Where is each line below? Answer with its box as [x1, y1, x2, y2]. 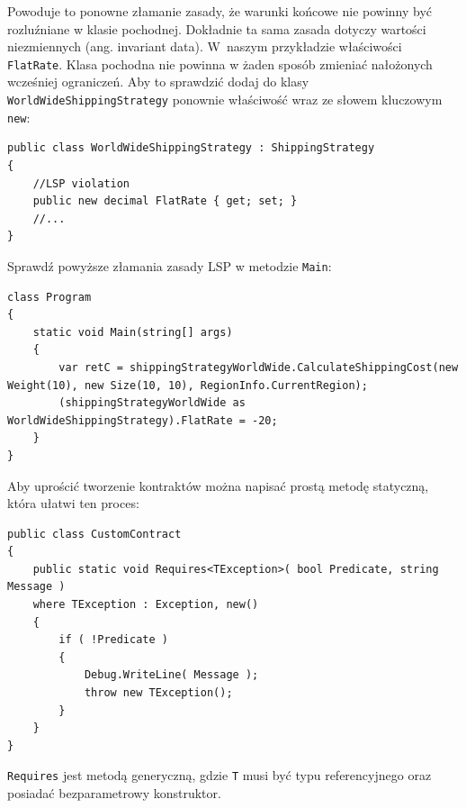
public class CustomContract [7, 527, 182, 540]
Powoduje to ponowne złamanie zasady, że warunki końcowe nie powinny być [7, 2, 433, 20]
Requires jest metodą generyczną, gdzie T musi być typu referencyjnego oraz [7, 766, 432, 785]
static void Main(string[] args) [32, 325, 233, 339]
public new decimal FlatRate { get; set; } [32, 195, 298, 208]
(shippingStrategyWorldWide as [58, 396, 246, 410]
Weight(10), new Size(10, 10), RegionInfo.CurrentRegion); [7, 378, 368, 392]
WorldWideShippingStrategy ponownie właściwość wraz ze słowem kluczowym [7, 90, 443, 109]
